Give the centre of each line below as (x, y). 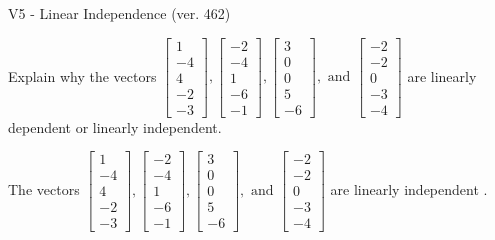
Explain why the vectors (82, 75)
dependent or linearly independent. (115, 126)
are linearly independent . (409, 188)
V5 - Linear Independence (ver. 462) (119, 13)
